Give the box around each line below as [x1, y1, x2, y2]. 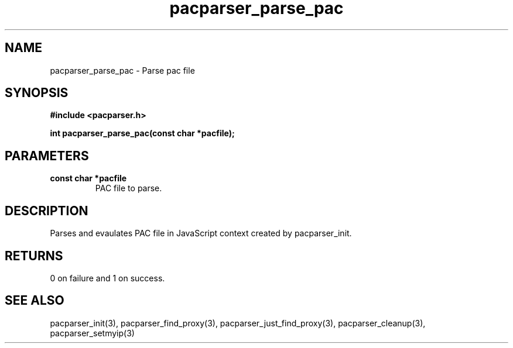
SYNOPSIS [5, 85, 69, 101]
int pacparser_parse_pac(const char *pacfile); [50, 128, 235, 139]
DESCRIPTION [5, 203, 88, 218]
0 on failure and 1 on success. [50, 273, 165, 283]
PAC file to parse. [95, 183, 162, 194]
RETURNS [5, 248, 63, 263]
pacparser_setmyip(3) [50, 328, 135, 338]
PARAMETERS [5, 148, 89, 163]
